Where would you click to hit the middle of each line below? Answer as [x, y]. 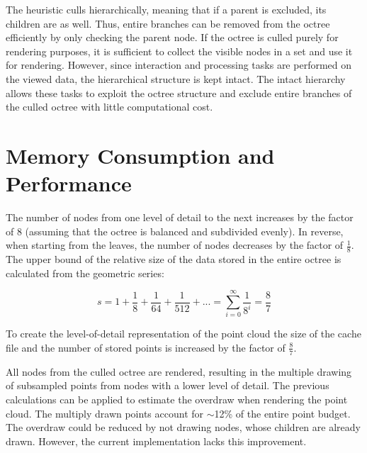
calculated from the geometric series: [85, 273]
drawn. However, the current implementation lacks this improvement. [156, 441]
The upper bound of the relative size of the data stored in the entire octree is [174, 259]
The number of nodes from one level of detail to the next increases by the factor [180, 217]
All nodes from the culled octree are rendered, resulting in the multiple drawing [179, 371]
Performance [69, 183]
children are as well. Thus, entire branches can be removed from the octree [168, 23]
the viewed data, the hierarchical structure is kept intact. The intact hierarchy [176, 78]
